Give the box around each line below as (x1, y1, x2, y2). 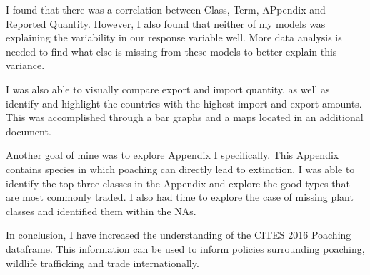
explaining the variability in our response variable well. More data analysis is (6, 30, 342, 45)
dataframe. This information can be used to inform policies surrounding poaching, (6, 241, 365, 256)
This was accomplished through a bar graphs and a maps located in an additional (6, 110, 364, 125)
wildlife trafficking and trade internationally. (6, 255, 199, 270)
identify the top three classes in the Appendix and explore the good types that (6, 175, 350, 190)
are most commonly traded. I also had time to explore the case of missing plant (6, 190, 354, 204)
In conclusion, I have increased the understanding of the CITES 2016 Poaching (6, 227, 351, 242)
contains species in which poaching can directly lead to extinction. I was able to (6, 161, 355, 176)
